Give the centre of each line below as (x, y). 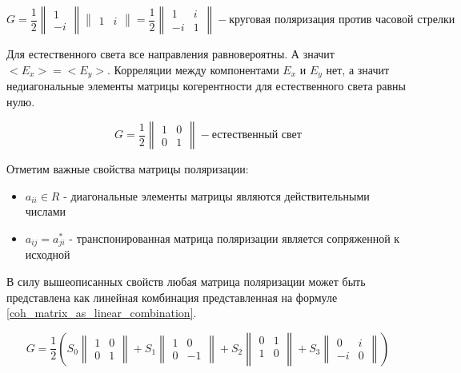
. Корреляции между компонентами (193, 69)
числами (46, 211)
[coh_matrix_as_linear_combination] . (102, 313)
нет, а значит (358, 69)
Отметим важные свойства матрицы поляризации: (128, 169)
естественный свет (257, 135)
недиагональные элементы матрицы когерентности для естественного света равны (206, 86)
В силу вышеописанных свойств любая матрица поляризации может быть (186, 282)
